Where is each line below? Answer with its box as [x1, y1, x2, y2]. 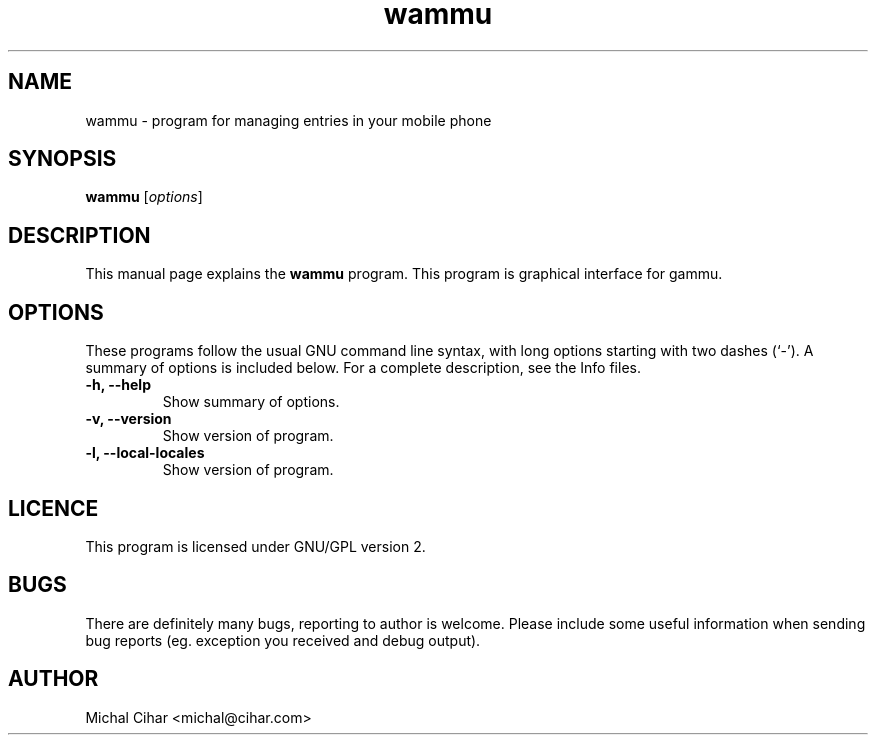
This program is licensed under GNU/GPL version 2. [85, 537, 426, 555]
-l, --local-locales [85, 444, 205, 462]
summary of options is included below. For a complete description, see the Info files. [85, 359, 641, 377]
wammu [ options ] [85, 188, 203, 206]
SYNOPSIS [8, 146, 117, 172]
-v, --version [85, 410, 172, 428]
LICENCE [8, 495, 99, 521]
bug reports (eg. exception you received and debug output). [85, 631, 481, 649]
